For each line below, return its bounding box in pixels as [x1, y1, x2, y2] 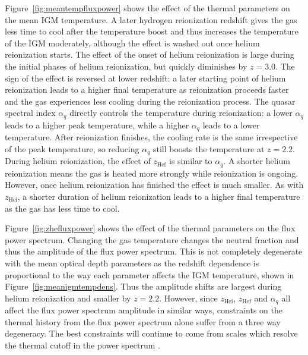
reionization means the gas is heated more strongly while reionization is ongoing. [5, 166, 299, 179]
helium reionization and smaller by [5, 291, 131, 304]
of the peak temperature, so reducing [5, 142, 139, 155]
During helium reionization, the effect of [5, 155, 151, 167]
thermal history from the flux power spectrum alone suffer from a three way [5, 315, 281, 328]
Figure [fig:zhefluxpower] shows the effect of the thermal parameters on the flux [5, 222, 296, 234]
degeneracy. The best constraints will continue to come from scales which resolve [5, 327, 298, 340]
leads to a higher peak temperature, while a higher [5, 118, 189, 131]
